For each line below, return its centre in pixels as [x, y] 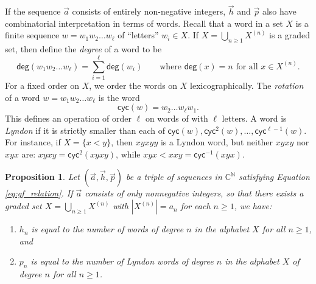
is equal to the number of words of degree [107, 229]
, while [128, 154]
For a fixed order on [42, 85]
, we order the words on [133, 85]
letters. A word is [254, 118]
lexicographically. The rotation [247, 85]
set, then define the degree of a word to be [83, 49]
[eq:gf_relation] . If [39, 193]
